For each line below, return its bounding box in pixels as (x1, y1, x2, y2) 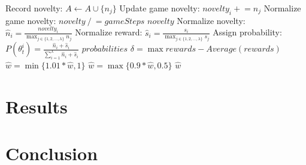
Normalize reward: (75, 26, 143, 38)
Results (5, 94, 68, 118)
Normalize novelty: (177, 14, 246, 26)
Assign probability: (213, 26, 282, 38)
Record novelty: (5, 2, 63, 14)
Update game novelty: (119, 2, 200, 14)
